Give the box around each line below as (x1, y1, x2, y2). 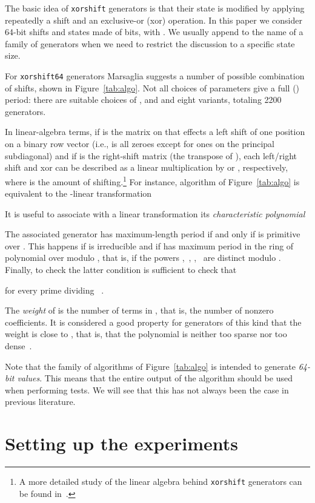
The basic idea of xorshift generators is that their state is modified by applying (5, 2, 305, 14)
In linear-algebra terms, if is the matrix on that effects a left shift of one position (5, 125, 305, 138)
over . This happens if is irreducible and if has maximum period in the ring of (5, 239, 294, 252)
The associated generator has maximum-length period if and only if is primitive (5, 228, 300, 240)
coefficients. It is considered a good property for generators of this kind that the (5, 315, 302, 328)
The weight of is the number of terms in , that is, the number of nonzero (5, 304, 274, 317)
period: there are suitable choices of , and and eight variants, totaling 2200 (5, 93, 282, 106)
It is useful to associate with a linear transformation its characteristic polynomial (5, 207, 305, 220)
